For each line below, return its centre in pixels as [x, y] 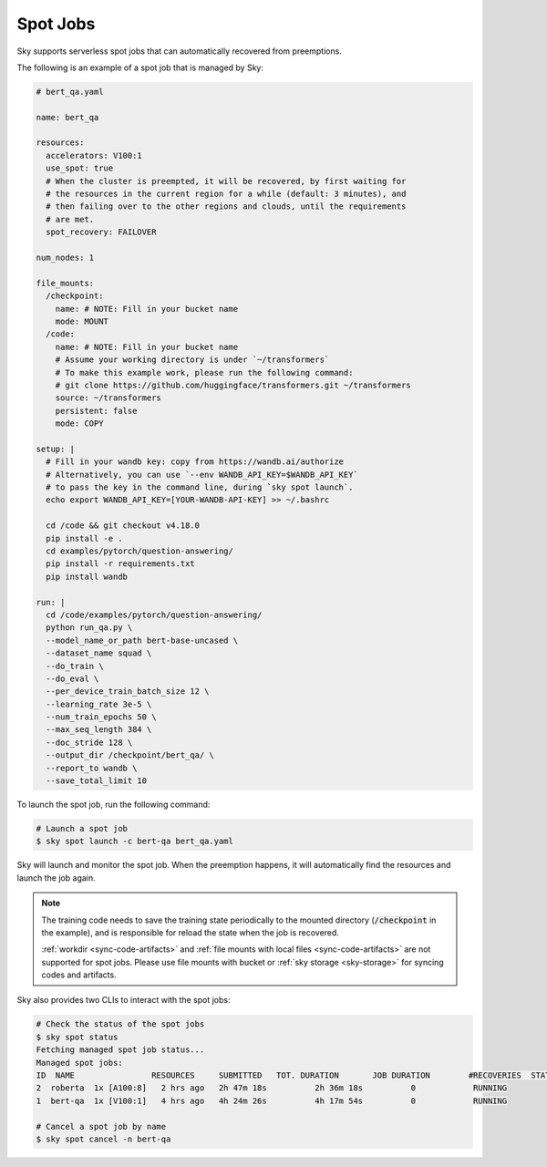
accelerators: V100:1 [94, 155]
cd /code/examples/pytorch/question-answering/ [154, 614]
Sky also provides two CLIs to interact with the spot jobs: [124, 1000]
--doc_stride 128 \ [89, 742]
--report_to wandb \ [92, 768]
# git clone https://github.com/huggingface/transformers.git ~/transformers [233, 385]
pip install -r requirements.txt [120, 564]
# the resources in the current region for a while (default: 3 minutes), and [226, 194]
